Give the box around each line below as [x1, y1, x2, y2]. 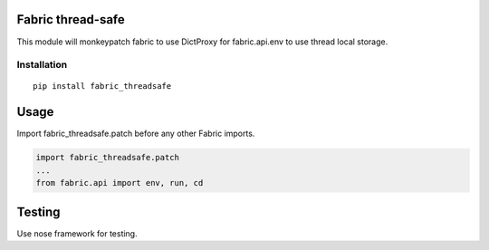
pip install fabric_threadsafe [33, 82, 172, 91]
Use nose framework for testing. [16, 227, 138, 239]
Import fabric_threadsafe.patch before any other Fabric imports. [16, 128, 255, 139]
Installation [16, 59, 68, 72]
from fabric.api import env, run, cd [35, 178, 204, 188]
